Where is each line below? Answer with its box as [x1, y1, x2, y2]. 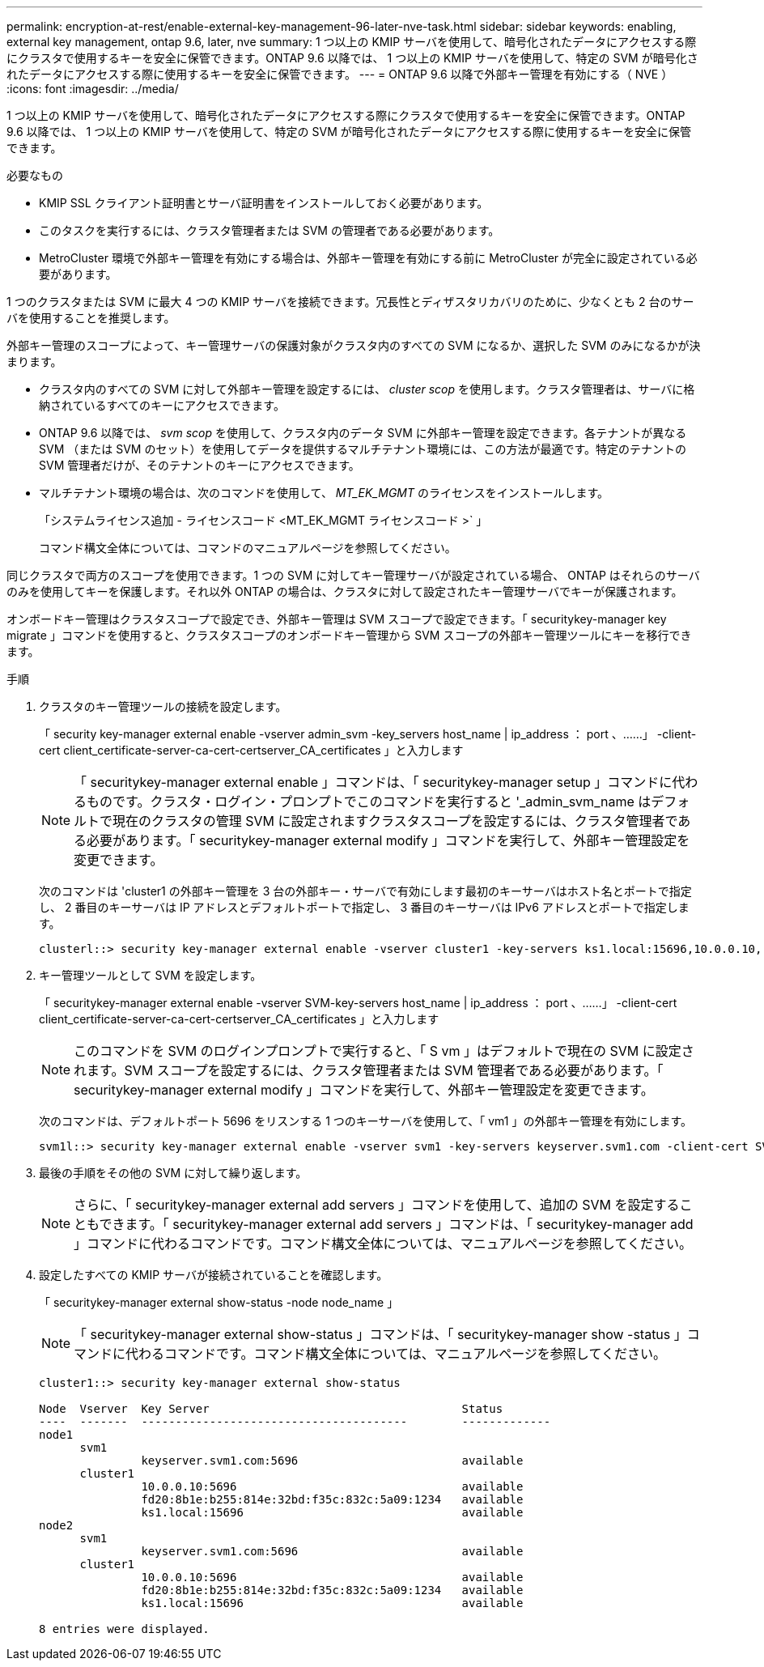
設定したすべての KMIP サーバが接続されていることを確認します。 [39, 1268, 388, 1282]
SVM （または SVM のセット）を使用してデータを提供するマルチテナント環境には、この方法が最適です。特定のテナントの [39, 442, 687, 456]
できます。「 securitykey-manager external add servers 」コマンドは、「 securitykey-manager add [99, 1216, 694, 1232]
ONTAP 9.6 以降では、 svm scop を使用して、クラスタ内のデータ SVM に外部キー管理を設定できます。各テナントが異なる [39, 426, 687, 440]
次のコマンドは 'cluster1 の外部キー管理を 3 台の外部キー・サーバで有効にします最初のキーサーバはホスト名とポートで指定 [39, 884, 692, 898]
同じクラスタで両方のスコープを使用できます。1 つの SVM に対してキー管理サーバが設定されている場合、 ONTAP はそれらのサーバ [6, 568, 700, 582]
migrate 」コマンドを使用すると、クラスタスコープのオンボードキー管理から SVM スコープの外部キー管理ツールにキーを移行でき [6, 628, 692, 642]
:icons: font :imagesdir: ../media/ [6, 82, 179, 96]
